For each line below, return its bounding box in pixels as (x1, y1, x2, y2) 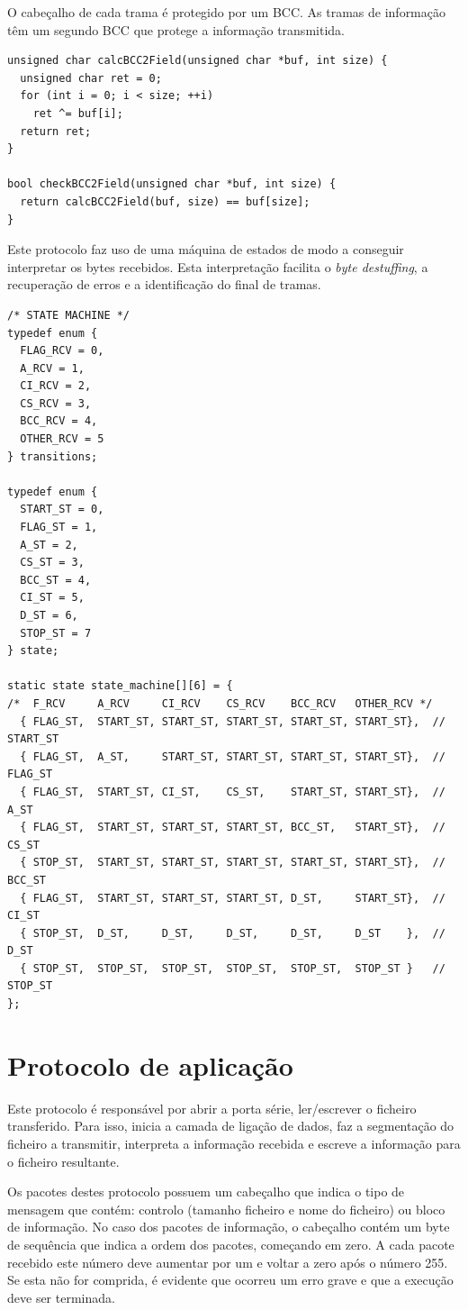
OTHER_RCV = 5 (20, 432, 104, 446)
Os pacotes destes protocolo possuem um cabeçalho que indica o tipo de (7, 1182, 405, 1201)
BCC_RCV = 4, (20, 414, 98, 428)
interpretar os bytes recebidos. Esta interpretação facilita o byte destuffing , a (7, 257, 428, 276)
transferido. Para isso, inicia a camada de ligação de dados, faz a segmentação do (7, 1116, 454, 1135)
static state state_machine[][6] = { (7, 679, 233, 693)
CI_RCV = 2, (20, 379, 92, 393)
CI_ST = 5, (20, 591, 85, 605)
